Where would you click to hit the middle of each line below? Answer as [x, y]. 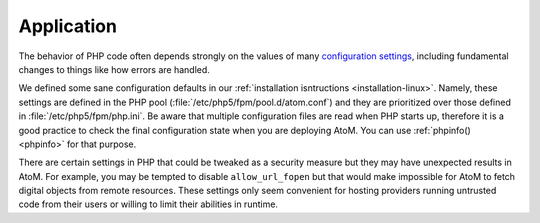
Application [67, 26]
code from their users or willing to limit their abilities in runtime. [148, 204]
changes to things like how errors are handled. [114, 69]
